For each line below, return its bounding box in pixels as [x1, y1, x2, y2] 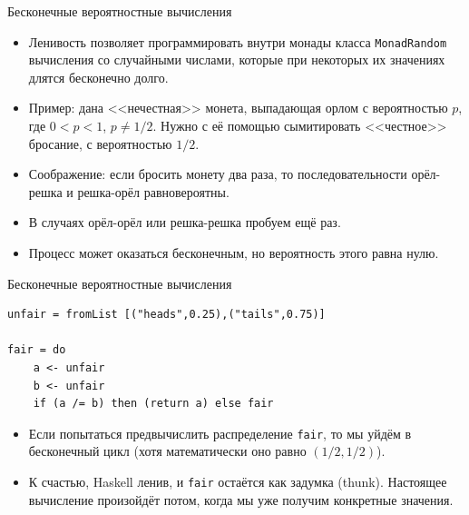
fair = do [7, 343, 66, 357]
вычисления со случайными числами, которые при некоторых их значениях [28, 50, 445, 69]
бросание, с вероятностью [28, 134, 172, 153]
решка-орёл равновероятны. [77, 182, 230, 201]
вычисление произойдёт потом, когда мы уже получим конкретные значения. [28, 490, 454, 509]
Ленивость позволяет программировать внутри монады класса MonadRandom [28, 32, 447, 51]
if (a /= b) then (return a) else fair [33, 397, 274, 411]
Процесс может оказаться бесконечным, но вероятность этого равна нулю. [28, 243, 439, 262]
